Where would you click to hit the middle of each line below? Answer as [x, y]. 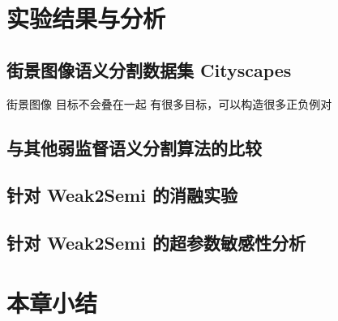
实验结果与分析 [86, 18]
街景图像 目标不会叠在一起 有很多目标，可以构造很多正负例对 [169, 103]
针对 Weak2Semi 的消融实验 [122, 195]
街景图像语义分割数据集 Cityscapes [149, 69]
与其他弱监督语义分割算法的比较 [134, 147]
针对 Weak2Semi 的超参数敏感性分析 [156, 243]
